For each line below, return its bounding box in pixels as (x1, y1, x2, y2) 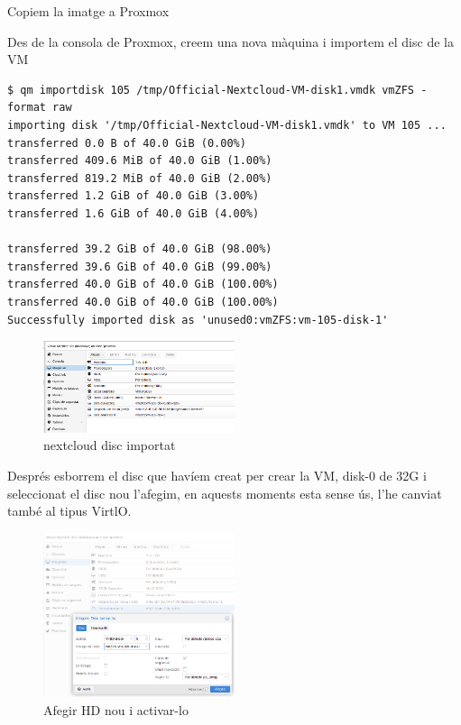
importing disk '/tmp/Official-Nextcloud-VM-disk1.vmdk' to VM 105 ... (7, 118, 447, 132)
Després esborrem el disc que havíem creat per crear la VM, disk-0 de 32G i (7, 466, 427, 484)
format (7, 101, 46, 115)
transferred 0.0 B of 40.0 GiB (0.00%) (7, 136, 246, 150)
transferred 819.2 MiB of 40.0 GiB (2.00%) (7, 171, 272, 185)
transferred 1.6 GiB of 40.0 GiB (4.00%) (7, 206, 260, 220)
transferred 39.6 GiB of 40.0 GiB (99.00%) (7, 260, 272, 273)
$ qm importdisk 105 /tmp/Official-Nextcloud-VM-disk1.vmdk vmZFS (7, 83, 415, 96)
